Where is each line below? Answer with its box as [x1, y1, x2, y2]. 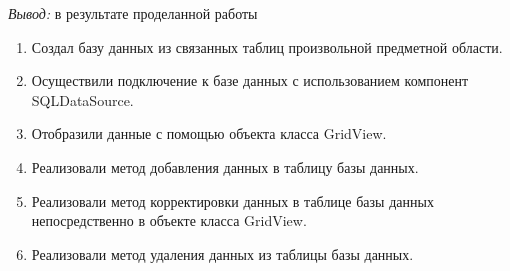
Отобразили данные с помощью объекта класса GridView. [31, 123, 387, 144]
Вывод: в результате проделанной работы [8, 3, 258, 23]
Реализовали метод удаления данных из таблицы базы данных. [31, 243, 414, 264]
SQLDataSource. [31, 89, 134, 110]
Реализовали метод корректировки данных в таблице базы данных [31, 190, 434, 211]
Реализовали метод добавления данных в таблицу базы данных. [31, 156, 419, 177]
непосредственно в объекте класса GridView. [31, 210, 307, 231]
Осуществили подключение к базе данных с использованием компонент [31, 70, 469, 91]
